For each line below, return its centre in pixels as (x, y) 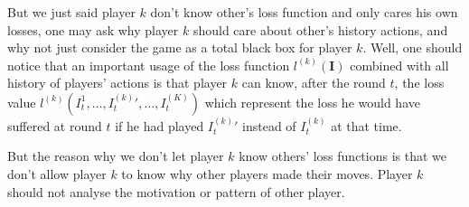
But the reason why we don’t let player (116, 156)
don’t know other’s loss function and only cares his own (304, 12)
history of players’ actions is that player (117, 83)
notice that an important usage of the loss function (149, 65)
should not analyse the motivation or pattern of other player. (176, 191)
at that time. (366, 125)
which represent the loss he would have (312, 102)
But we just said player (71, 12)
